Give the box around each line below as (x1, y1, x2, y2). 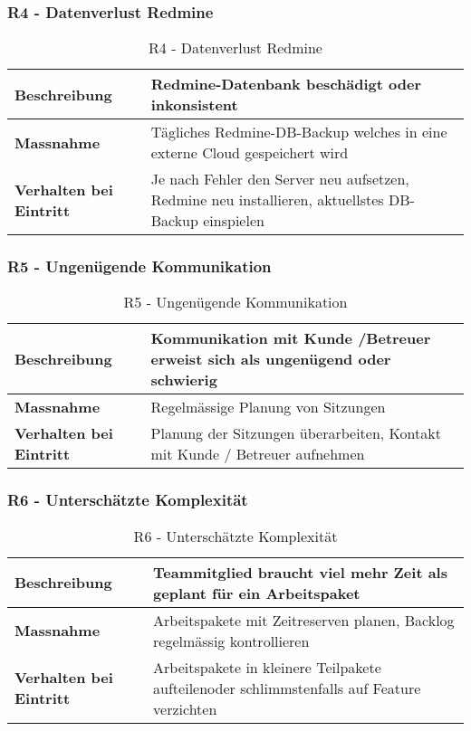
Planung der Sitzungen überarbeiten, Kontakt (150, 422, 441, 444)
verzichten (153, 698, 217, 719)
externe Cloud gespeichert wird (150, 142, 349, 164)
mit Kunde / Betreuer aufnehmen (150, 443, 365, 465)
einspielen (203, 210, 264, 232)
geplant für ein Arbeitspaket (153, 582, 360, 603)
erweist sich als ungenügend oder (150, 348, 391, 370)
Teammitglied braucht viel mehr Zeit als (153, 561, 447, 583)
